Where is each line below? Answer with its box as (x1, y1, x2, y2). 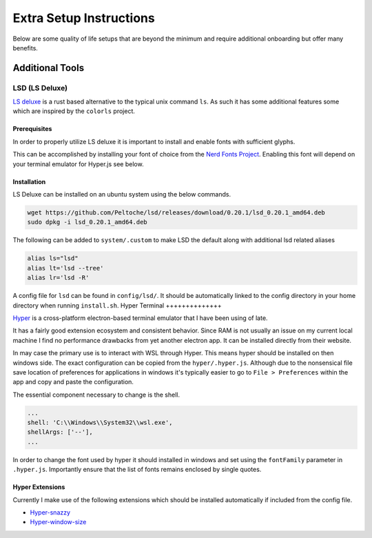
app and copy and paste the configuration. (12, 378, 134, 386)
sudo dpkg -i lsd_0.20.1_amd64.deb (27, 218, 147, 226)
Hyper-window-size (30, 518, 87, 526)
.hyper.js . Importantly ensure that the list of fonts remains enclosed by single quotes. (12, 466, 262, 474)
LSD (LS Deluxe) (12, 83, 68, 92)
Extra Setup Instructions (12, 10, 155, 26)
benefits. (12, 43, 38, 52)
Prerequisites (12, 125, 52, 133)
